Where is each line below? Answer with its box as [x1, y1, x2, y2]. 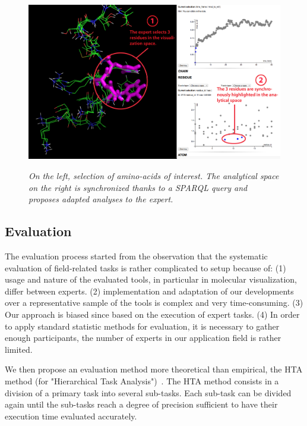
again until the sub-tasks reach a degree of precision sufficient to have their [5, 398, 278, 411]
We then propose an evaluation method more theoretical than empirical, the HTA [5, 363, 303, 375]
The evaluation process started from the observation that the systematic [5, 250, 268, 262]
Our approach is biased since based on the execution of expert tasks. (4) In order [5, 308, 300, 320]
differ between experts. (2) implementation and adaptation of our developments [5, 284, 294, 297]
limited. [5, 343, 33, 355]
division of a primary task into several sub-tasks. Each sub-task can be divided [5, 386, 292, 399]
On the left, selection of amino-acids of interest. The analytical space [29, 170, 279, 182]
